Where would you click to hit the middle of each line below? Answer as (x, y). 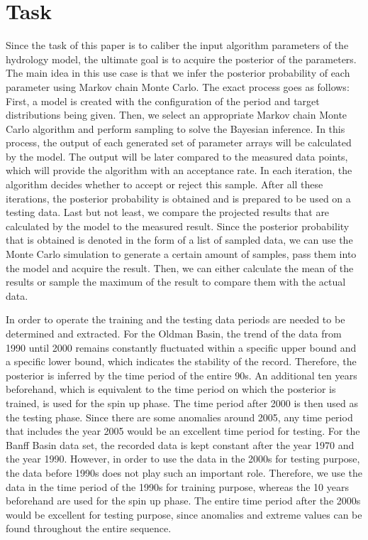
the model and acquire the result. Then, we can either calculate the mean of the (180, 268)
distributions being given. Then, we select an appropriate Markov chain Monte (177, 115)
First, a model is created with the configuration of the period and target (163, 101)
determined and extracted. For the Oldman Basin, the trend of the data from (174, 333)
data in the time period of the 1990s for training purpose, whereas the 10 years (177, 486)
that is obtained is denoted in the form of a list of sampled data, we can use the (179, 240)
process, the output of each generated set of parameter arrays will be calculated (179, 142)
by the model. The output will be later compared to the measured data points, (177, 156)
